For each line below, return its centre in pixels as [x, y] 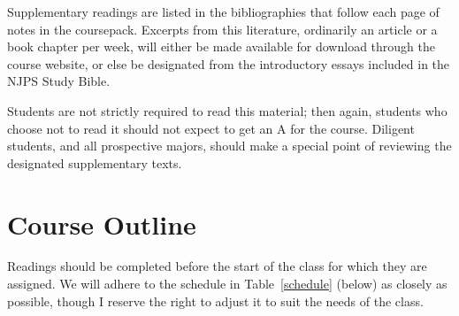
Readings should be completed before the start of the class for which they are [217, 266]
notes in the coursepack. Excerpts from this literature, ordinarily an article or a [222, 29]
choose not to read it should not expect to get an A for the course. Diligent [211, 128]
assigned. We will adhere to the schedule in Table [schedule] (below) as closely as [227, 284]
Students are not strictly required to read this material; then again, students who [227, 110]
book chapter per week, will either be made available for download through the [221, 46]
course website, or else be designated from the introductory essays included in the [229, 63]
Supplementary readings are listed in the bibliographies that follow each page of [223, 12]
